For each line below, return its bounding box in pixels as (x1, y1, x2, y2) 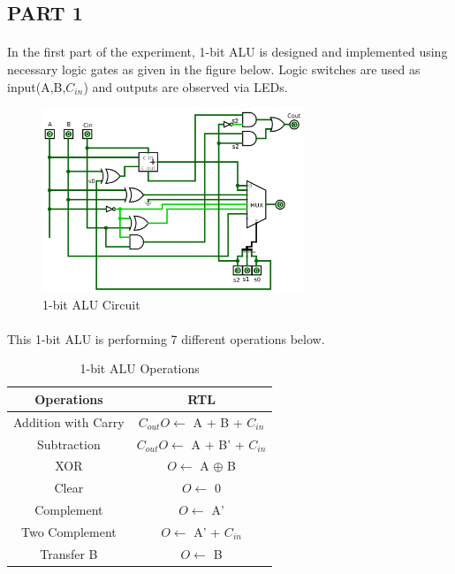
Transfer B (40, 544, 98, 563)
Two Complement (21, 523, 117, 540)
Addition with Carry (13, 412, 125, 431)
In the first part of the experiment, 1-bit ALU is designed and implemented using (7, 42, 448, 61)
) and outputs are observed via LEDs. (83, 77, 288, 96)
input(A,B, (7, 77, 66, 96)
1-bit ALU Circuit (42, 295, 140, 313)
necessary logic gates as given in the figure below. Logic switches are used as (7, 59, 421, 78)
